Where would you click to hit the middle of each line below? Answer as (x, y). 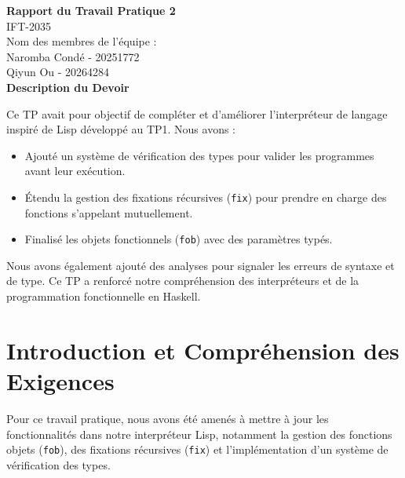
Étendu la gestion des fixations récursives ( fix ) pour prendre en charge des (206, 197)
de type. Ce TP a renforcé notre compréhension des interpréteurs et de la (183, 281)
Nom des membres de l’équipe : (82, 41)
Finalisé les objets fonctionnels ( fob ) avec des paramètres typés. (179, 239)
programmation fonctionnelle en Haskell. (104, 296)
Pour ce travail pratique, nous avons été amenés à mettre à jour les (168, 418)
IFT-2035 (29, 26)
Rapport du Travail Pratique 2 (91, 10)
